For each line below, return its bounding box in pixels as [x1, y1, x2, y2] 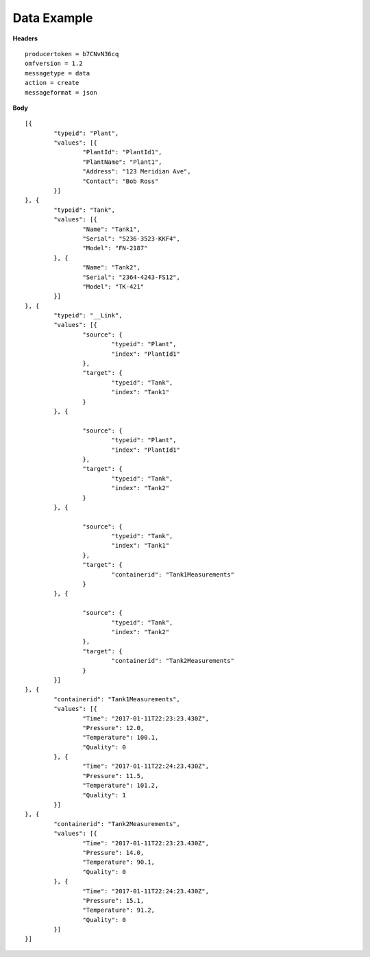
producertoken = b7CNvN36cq [25, 50, 119, 58]
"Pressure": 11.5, [82, 772, 145, 779]
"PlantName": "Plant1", [82, 158, 162, 166]
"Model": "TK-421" [82, 282, 145, 291]
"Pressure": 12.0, [82, 724, 145, 731]
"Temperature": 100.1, [82, 734, 159, 742]
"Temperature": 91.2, [82, 906, 156, 914]
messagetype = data [25, 69, 90, 77]
